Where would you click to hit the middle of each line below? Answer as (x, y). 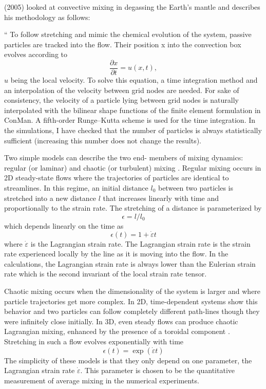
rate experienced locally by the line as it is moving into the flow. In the (116, 254)
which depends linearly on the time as (64, 225)
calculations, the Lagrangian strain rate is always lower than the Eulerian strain (130, 263)
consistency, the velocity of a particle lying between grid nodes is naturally (121, 100)
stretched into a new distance (50, 198)
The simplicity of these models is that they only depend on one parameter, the (128, 360)
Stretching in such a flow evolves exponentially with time (94, 341)
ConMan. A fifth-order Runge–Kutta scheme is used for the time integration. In (130, 120)
